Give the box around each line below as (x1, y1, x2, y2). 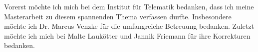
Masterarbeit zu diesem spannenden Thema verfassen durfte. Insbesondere (4, 11, 232, 21)
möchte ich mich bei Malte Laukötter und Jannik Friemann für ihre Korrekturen (4, 30, 251, 41)
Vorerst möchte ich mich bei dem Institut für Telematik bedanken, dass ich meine (4, 1, 254, 11)
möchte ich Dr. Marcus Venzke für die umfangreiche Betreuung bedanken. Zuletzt (4, 21, 255, 31)
